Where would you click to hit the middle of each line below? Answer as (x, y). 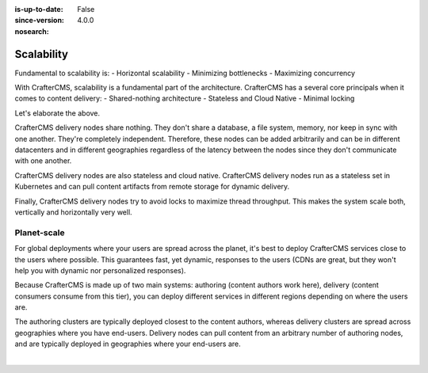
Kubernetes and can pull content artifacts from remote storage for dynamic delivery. (152, 187)
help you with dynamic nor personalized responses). (100, 270)
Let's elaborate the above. (57, 113)
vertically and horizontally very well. (73, 212)
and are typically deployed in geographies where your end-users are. (128, 344)
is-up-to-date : (39, 9)
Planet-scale (40, 232)
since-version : (40, 21)
